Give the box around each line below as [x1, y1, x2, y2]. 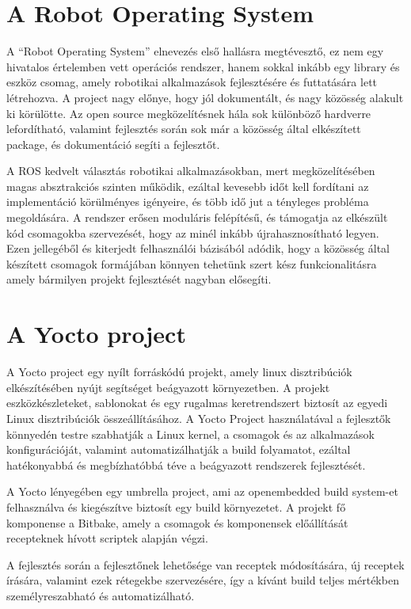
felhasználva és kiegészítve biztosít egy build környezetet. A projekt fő [6, 498, 346, 515]
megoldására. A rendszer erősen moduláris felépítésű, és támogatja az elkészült [6, 209, 388, 226]
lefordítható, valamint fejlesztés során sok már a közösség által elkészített [6, 120, 361, 137]
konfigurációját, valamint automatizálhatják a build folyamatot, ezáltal [6, 441, 351, 458]
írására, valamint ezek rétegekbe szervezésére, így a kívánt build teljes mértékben [6, 572, 399, 588]
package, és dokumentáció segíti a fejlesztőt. [6, 135, 220, 152]
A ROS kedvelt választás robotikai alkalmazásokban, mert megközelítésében [6, 162, 375, 179]
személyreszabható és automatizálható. [6, 587, 195, 603]
